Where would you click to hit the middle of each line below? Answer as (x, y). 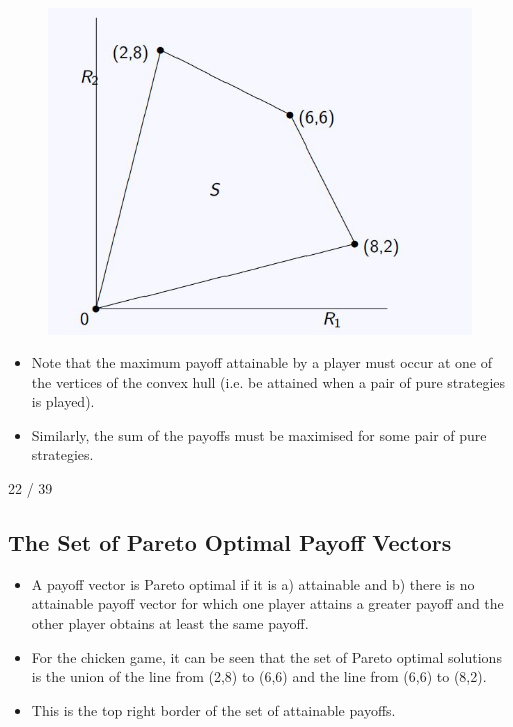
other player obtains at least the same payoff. (170, 623)
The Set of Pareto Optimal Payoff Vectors (230, 542)
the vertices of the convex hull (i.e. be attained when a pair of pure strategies (268, 381)
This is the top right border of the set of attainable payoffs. (213, 709)
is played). (63, 401)
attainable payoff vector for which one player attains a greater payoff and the (267, 603)
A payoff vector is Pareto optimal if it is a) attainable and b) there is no (253, 583)
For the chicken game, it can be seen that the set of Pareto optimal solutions (266, 656)
